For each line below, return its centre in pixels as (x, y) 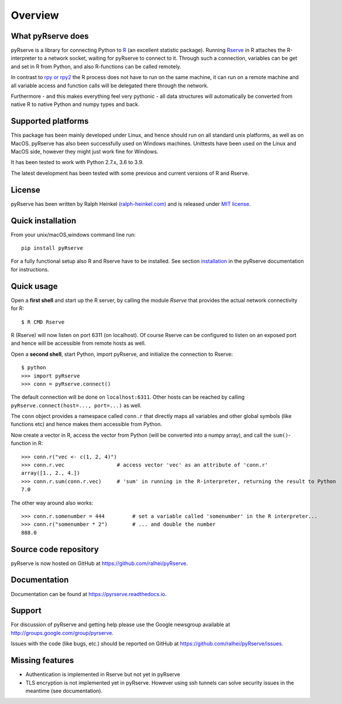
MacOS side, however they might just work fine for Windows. (85, 152)
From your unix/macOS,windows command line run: (73, 234)
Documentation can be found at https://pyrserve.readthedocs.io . (89, 594)
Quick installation (44, 221)
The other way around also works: (52, 503)
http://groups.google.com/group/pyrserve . (62, 632)
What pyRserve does (50, 36)
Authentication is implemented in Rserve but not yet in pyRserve (103, 675)
